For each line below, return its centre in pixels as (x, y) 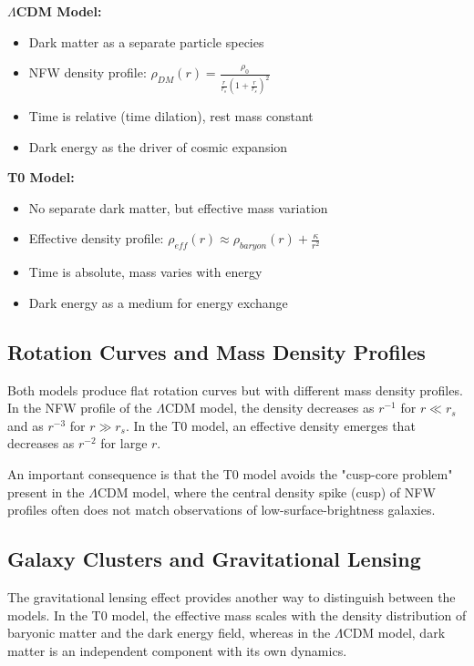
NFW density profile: (88, 72)
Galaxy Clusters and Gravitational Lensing (214, 559)
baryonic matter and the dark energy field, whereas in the (169, 633)
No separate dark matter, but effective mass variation (178, 207)
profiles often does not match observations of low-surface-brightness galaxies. (222, 510)
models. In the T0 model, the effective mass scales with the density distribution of (237, 615)
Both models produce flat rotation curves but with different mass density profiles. (235, 389)
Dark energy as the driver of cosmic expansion (158, 146)
